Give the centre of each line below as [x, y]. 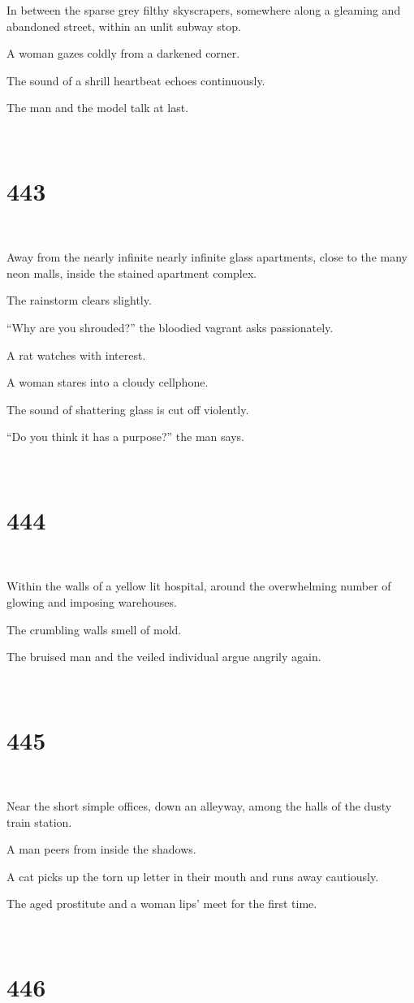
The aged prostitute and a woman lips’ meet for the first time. [162, 904]
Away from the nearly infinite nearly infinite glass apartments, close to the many [207, 257]
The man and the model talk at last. [98, 108]
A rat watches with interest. [76, 355]
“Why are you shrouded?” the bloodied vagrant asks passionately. [170, 328]
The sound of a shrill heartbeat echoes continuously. [136, 80]
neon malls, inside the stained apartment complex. [132, 272]
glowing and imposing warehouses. [92, 601]
